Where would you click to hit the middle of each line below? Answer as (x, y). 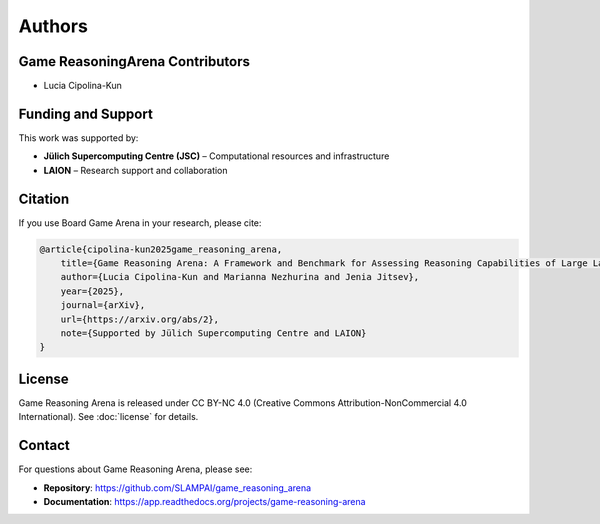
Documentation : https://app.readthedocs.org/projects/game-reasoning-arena (204, 501)
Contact (44, 445)
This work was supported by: (78, 137)
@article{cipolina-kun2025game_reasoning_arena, (161, 249)
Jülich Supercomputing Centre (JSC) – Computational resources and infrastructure (216, 156)
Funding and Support (86, 113)
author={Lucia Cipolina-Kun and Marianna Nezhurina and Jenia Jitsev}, (240, 277)
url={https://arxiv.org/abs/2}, (140, 319)
